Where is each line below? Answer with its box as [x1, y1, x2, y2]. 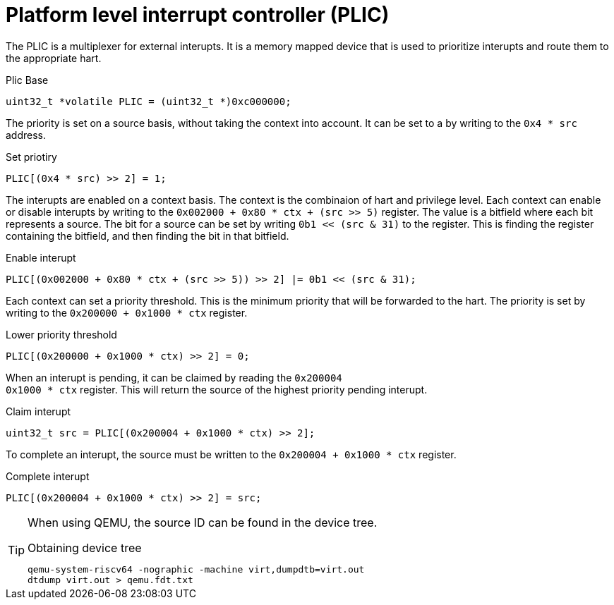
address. [6, 128, 47, 141]
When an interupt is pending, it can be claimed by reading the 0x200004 [6, 371, 342, 384]
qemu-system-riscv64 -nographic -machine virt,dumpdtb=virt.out [28, 563, 365, 575]
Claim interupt [6, 405, 71, 417]
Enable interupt [6, 251, 76, 264]
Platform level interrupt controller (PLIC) [6, 3, 390, 27]
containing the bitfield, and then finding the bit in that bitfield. [6, 229, 289, 242]
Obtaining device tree [28, 540, 142, 555]
